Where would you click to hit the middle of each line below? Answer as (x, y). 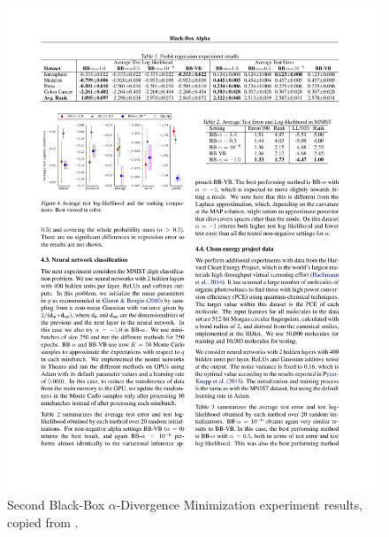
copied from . (43, 522)
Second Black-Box (56, 505)
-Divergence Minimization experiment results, (240, 505)
